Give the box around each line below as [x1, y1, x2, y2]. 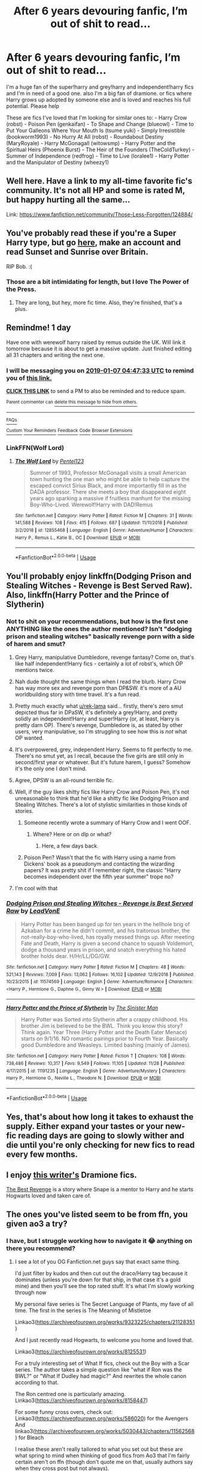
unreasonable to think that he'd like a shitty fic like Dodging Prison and [14, 794, 189, 801]
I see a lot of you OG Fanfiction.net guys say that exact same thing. [14, 1258, 181, 1265]
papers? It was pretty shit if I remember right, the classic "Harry [23, 866, 181, 873]
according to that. [14, 1379, 59, 1386]
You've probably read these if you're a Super [6, 228, 176, 238]
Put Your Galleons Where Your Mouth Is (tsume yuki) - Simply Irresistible [6, 127, 185, 134]
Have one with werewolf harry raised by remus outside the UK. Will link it [6, 338, 186, 346]
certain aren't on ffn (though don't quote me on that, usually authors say [14, 1458, 193, 1465]
